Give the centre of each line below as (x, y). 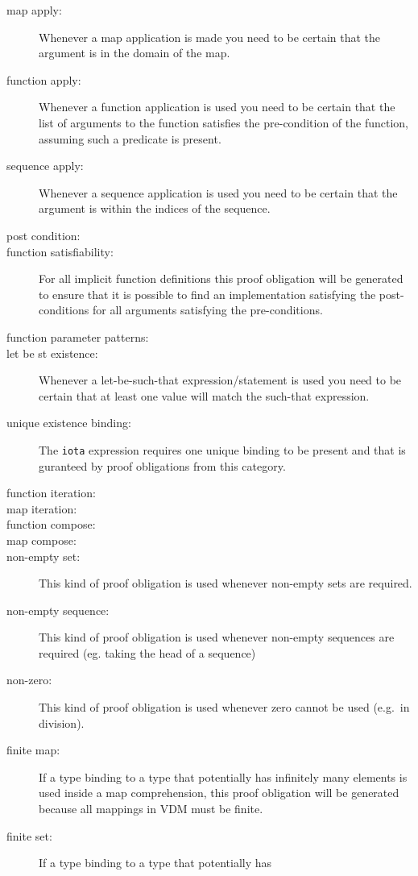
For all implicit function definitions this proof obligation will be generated (221, 278)
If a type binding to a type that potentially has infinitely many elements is (223, 776)
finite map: (33, 750)
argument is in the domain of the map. (135, 53)
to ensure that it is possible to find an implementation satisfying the (207, 294)
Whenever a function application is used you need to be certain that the (217, 107)
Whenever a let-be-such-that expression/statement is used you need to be (220, 380)
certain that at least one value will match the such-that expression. (204, 395)
